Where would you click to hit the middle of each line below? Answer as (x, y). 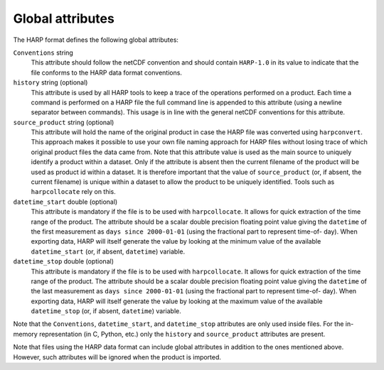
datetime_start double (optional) (65, 202)
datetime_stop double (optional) (63, 261)
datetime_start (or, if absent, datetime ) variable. (108, 251)
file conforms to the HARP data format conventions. (107, 72)
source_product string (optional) (64, 122)
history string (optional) (50, 82)
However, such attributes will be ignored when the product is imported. (117, 357)
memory (26, 334)
